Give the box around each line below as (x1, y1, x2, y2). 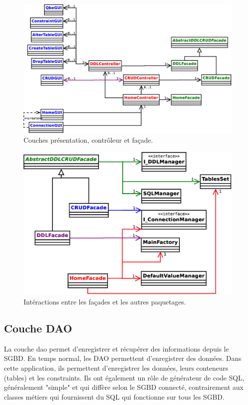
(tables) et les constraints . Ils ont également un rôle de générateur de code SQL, (4, 372, 245, 382)
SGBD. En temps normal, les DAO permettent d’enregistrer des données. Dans (4, 353, 242, 363)
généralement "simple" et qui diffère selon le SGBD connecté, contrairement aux (4, 382, 244, 392)
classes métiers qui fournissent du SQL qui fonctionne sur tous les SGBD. (4, 391, 224, 402)
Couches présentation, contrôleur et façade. (24, 134, 153, 145)
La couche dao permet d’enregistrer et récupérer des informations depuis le (4, 343, 229, 354)
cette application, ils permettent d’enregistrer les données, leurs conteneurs (4, 363, 228, 373)
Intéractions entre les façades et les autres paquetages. (24, 297, 186, 307)
